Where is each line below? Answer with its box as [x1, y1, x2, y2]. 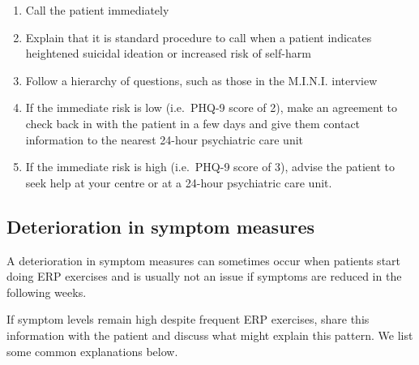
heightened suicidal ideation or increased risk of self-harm [25, 45, 311, 62]
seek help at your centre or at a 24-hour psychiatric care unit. [25, 174, 332, 191]
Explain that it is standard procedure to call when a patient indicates [25, 28, 372, 45]
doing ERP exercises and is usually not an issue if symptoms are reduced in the [6, 268, 402, 285]
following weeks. [6, 283, 87, 300]
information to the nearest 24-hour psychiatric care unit [25, 131, 303, 148]
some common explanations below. [6, 342, 178, 359]
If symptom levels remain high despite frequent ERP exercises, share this [6, 311, 370, 328]
